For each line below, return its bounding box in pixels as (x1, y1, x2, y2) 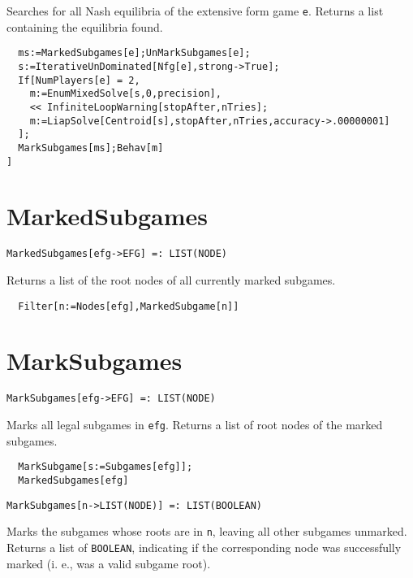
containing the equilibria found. (6, 18, 163, 35)
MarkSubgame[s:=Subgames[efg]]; (18, 461, 193, 473)
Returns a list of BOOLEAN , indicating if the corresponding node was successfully (6, 538, 402, 555)
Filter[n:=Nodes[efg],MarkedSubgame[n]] (18, 300, 239, 312)
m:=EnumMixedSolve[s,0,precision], (29, 88, 222, 100)
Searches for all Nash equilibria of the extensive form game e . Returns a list (6, 2, 384, 19)
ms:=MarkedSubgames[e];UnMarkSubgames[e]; (18, 47, 251, 59)
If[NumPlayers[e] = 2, (18, 74, 140, 86)
